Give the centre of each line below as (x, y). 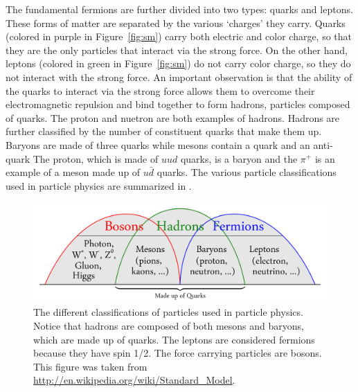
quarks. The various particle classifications (247, 172)
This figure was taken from (90, 366)
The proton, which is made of (96, 158)
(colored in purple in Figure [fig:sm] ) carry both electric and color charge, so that (179, 36)
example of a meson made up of (73, 172)
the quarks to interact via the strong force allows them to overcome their (160, 90)
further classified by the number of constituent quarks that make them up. (164, 131)
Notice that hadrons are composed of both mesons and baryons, (169, 326)
